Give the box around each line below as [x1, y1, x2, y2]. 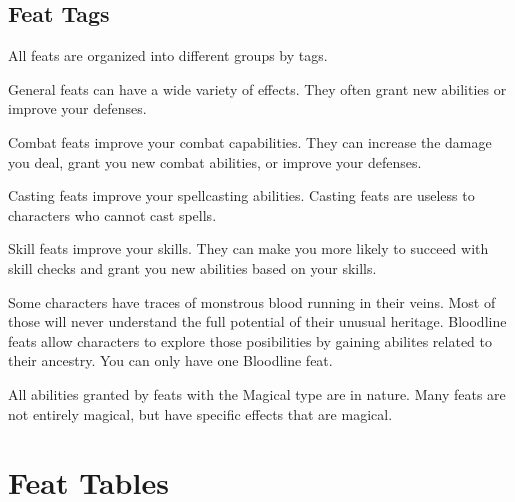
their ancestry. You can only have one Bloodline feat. [8, 350, 333, 371]
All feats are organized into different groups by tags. [8, 45, 328, 66]
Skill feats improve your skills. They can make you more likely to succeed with [8, 238, 489, 259]
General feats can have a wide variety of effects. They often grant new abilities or [8, 78, 507, 99]
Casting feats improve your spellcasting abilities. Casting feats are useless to [8, 185, 475, 206]
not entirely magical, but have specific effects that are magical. [8, 403, 393, 424]
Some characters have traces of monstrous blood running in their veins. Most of [8, 291, 496, 312]
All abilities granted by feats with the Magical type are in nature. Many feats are [8, 383, 506, 404]
